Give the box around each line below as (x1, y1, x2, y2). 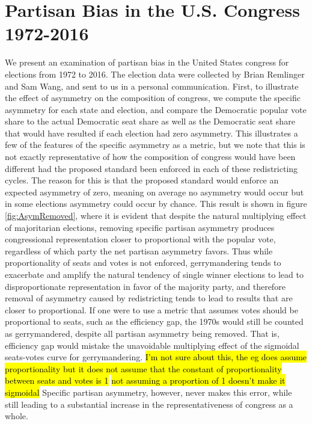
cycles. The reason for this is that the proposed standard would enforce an (5, 174, 279, 186)
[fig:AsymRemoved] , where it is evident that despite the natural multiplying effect (5, 209, 307, 222)
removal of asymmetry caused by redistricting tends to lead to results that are (5, 292, 293, 304)
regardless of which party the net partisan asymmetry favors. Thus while (5, 244, 273, 257)
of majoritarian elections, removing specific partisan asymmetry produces (5, 221, 275, 233)
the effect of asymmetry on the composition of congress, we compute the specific (5, 91, 301, 104)
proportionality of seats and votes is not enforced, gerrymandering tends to (5, 256, 281, 269)
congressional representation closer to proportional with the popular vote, (5, 233, 276, 245)
